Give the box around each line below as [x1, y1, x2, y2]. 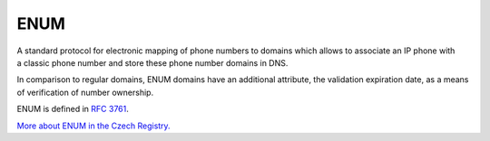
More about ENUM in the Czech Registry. [16, 120, 171, 131]
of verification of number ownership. [16, 87, 154, 98]
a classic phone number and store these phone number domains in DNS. [16, 57, 289, 68]
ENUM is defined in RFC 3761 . [16, 104, 129, 115]
